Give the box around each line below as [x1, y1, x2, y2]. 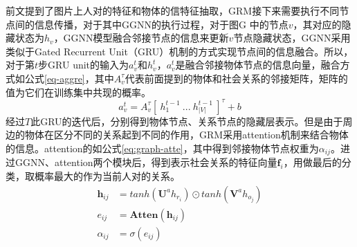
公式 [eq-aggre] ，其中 [24, 71, 114, 85]
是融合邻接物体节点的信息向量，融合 [175, 57, 340, 72]
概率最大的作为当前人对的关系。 [34, 168, 180, 183]
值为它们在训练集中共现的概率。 [6, 84, 151, 99]
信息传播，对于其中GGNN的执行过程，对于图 [34, 17, 239, 31]
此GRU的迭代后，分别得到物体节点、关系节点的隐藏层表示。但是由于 [30, 113, 343, 128]
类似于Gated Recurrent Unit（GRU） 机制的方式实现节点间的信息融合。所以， [6, 44, 354, 58]
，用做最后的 [283, 155, 342, 170]
